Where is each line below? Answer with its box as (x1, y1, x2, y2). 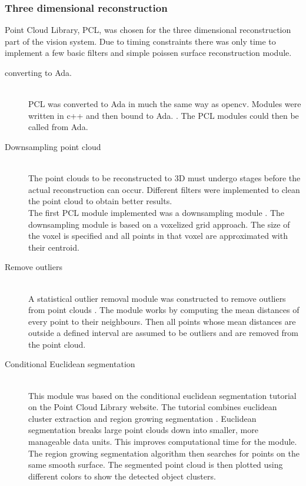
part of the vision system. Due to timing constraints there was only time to (5, 35, 276, 47)
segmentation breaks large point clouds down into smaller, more (28, 424, 258, 436)
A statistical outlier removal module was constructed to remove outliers (28, 292, 286, 304)
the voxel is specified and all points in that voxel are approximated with (28, 229, 288, 242)
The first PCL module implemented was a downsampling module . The (28, 206, 285, 218)
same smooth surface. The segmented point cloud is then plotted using (28, 458, 283, 471)
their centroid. (28, 241, 79, 253)
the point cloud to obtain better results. (28, 195, 172, 207)
